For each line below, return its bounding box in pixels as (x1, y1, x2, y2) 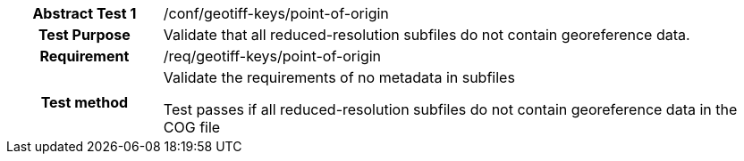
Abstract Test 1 (32, 4, 137, 22)
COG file (163, 118, 221, 136)
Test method (40, 93, 129, 111)
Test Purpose (38, 26, 131, 44)
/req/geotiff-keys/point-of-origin (163, 47, 382, 65)
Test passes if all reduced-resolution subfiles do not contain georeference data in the (163, 101, 738, 118)
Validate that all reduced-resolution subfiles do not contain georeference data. (163, 26, 690, 44)
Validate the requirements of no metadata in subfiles (163, 68, 515, 86)
